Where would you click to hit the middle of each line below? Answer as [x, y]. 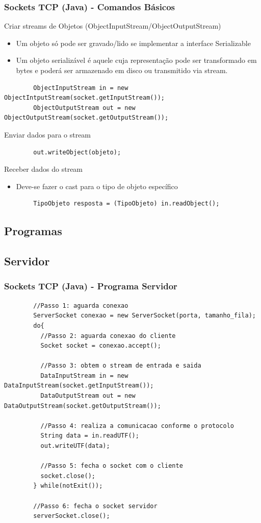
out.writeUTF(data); [75, 446]
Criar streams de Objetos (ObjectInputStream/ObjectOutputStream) [113, 26]
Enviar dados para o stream [48, 134]
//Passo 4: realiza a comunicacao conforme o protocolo [137, 426]
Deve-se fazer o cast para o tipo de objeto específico [97, 186]
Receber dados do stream [44, 169]
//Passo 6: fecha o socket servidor [95, 506]
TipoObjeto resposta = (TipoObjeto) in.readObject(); [126, 204]
